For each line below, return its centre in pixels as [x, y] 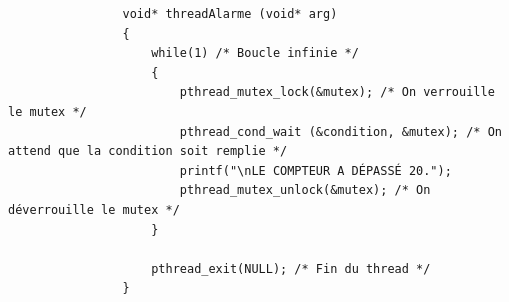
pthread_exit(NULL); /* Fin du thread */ [291, 268]
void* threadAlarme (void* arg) [230, 14]
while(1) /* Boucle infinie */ [255, 53]
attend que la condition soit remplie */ [148, 151]
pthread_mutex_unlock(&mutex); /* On [305, 190]
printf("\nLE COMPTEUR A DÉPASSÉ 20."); [315, 170]
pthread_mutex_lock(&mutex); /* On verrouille [337, 92]
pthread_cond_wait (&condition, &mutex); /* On [340, 131]
